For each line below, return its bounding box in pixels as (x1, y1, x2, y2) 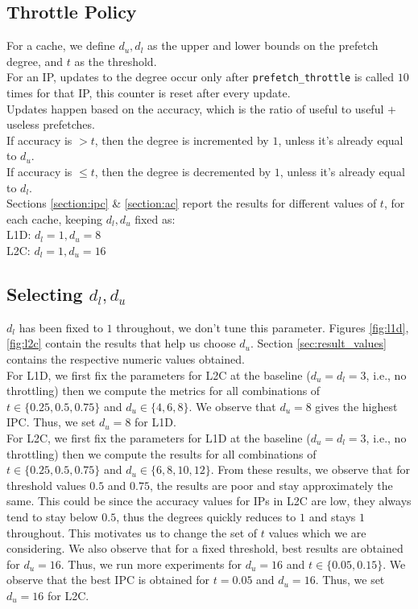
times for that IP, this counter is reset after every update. (6, 84, 291, 101)
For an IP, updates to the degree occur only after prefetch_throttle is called (6, 68, 394, 85)
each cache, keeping (6, 210, 102, 227)
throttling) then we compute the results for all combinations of (6, 445, 317, 462)
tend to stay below (6, 508, 98, 525)
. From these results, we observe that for (210, 461, 410, 478)
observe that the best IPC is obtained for (6, 571, 210, 588)
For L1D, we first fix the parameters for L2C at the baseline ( (6, 366, 311, 383)
